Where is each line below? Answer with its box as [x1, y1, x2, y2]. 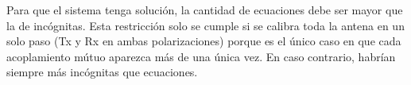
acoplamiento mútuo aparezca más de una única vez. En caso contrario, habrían [6, 48, 396, 64]
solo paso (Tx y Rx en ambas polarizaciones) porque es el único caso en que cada [6, 33, 401, 49]
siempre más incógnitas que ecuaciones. [6, 64, 198, 80]
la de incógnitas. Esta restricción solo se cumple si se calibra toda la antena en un [6, 17, 405, 33]
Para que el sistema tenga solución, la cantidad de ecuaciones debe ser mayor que [6, 2, 403, 17]
